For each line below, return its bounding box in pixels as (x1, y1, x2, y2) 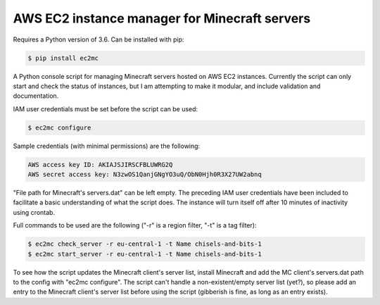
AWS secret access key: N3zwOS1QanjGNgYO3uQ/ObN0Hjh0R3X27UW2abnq (27, 170, 262, 179)
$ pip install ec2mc (27, 54, 99, 62)
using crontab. (13, 208, 56, 216)
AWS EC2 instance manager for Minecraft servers (13, 11, 311, 26)
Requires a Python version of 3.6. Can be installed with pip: (13, 35, 184, 44)
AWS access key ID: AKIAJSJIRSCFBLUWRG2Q (27, 161, 173, 168)
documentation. (13, 92, 59, 100)
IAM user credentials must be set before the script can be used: (13, 104, 198, 113)
